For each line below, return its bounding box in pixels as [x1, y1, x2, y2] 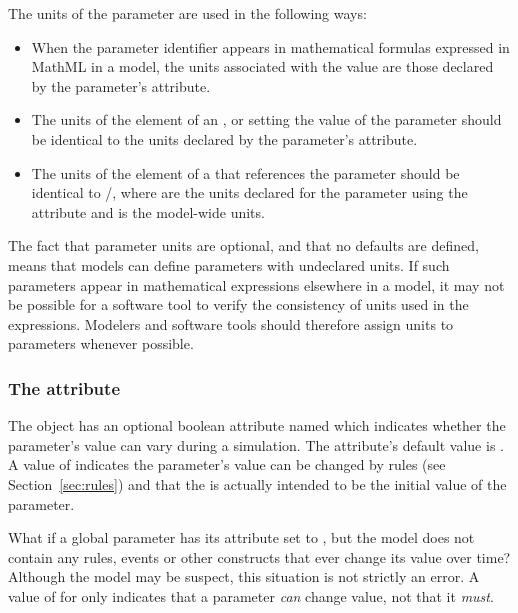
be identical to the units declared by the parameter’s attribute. [31, 128, 418, 149]
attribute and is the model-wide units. [31, 201, 265, 222]
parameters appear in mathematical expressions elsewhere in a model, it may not [8, 274, 505, 295]
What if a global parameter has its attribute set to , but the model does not [8, 527, 475, 548]
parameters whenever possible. [8, 333, 194, 354]
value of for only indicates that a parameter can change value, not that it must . [8, 585, 494, 606]
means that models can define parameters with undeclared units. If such [8, 254, 450, 275]
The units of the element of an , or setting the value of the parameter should [31, 109, 502, 130]
